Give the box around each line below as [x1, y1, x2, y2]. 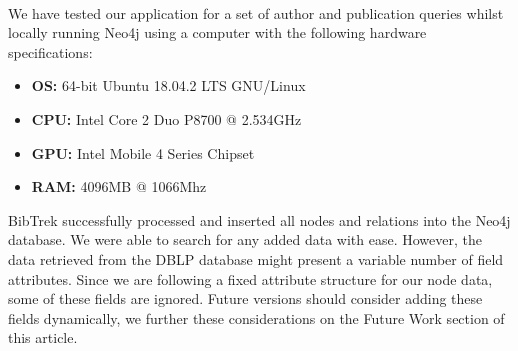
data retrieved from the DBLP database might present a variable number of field [8, 248, 504, 269]
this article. [8, 327, 78, 348]
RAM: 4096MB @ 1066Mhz [31, 176, 207, 197]
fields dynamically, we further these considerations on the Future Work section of [8, 307, 505, 328]
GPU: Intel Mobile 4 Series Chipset [31, 142, 255, 163]
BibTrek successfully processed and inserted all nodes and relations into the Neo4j [8, 209, 511, 230]
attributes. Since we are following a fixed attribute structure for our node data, [8, 268, 493, 289]
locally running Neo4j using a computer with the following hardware [8, 22, 427, 43]
